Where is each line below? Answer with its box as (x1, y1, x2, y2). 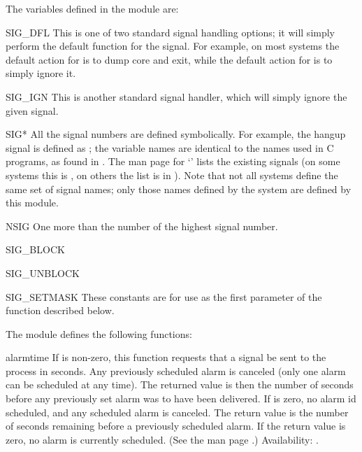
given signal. (6, 103, 59, 118)
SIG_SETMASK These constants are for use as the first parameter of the (6, 289, 322, 304)
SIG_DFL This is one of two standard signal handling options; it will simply (6, 24, 335, 39)
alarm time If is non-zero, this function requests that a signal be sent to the (6, 350, 326, 365)
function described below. (6, 303, 115, 318)
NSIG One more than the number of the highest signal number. (6, 218, 278, 233)
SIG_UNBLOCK (6, 265, 80, 280)
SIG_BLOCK (6, 242, 65, 257)
